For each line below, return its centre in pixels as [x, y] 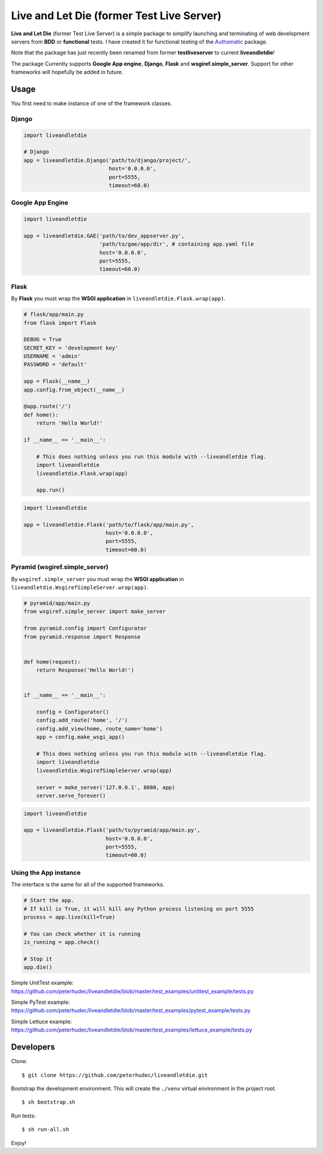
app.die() [38, 967]
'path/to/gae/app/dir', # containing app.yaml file [176, 244]
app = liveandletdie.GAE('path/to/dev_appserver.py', [104, 236]
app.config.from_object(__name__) [74, 390]
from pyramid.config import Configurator [85, 628]
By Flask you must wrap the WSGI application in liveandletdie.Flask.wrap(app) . [118, 298]
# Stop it [38, 959]
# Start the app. [49, 900]
